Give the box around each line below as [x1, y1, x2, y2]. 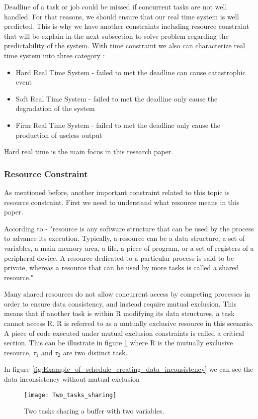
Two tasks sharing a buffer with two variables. [24, 406, 165, 416]
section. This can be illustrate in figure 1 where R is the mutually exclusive [4, 337, 233, 348]
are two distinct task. [63, 347, 128, 357]
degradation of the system [15, 103, 95, 113]
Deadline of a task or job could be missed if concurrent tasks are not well [4, 1, 227, 11]
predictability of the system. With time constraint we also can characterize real [4, 40, 246, 51]
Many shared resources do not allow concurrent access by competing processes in [4, 289, 251, 299]
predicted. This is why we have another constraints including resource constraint [4, 21, 250, 31]
